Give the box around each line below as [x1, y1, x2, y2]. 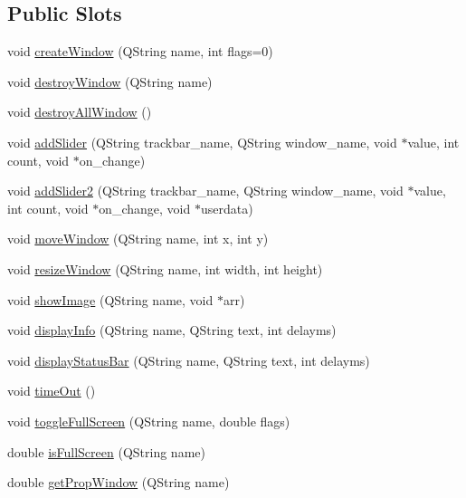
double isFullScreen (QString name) [7, 442, 205, 461]
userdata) [200, 198, 253, 217]
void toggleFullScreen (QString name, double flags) [7, 411, 290, 430]
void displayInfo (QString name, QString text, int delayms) [7, 321, 337, 340]
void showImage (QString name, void [7, 290, 214, 309]
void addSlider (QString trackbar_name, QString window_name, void [7, 132, 397, 151]
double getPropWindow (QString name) [7, 473, 230, 492]
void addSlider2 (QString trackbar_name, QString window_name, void [7, 181, 404, 200]
